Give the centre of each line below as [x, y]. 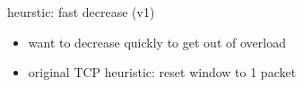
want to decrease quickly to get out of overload [157, 42]
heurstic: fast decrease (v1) [81, 12]
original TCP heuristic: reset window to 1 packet [162, 72]
